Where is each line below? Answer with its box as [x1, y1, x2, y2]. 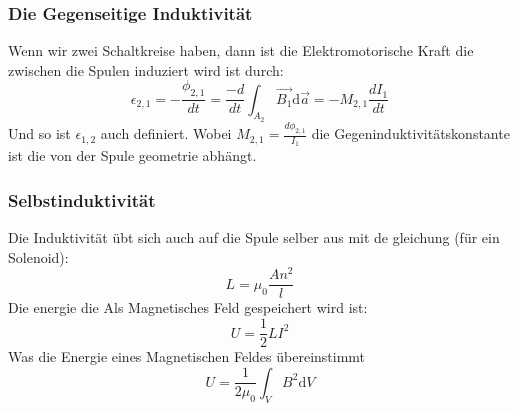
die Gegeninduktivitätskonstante [311, 123, 510, 144]
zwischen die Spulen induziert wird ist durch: [8, 59, 284, 80]
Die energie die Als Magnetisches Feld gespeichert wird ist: [8, 297, 368, 318]
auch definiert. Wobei [100, 123, 232, 144]
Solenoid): [8, 246, 69, 267]
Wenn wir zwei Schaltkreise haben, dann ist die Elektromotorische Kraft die [8, 40, 474, 61]
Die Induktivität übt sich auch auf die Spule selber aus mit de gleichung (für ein [8, 227, 500, 248]
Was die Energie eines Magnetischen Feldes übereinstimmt [8, 346, 366, 367]
